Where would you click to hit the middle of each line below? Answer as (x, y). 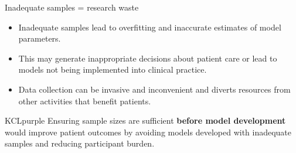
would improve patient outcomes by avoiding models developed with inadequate (148, 132)
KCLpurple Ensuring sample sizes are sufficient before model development (145, 120)
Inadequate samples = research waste (72, 7)
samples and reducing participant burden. (80, 143)
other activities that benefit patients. (85, 101)
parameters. (40, 38)
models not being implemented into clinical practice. (113, 69)
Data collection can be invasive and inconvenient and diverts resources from (154, 89)
